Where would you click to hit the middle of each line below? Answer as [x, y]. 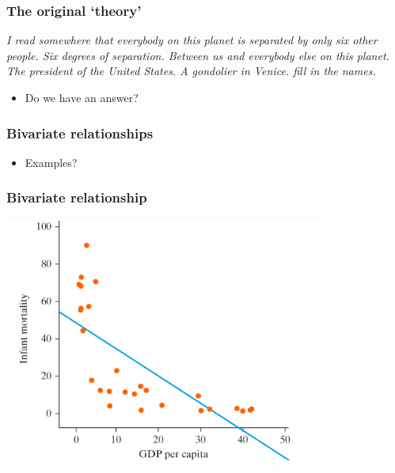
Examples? [51, 162]
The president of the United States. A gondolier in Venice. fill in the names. [191, 71]
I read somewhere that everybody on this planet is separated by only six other [192, 40]
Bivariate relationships [80, 132]
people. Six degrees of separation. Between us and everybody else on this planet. [198, 55]
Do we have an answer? [82, 97]
